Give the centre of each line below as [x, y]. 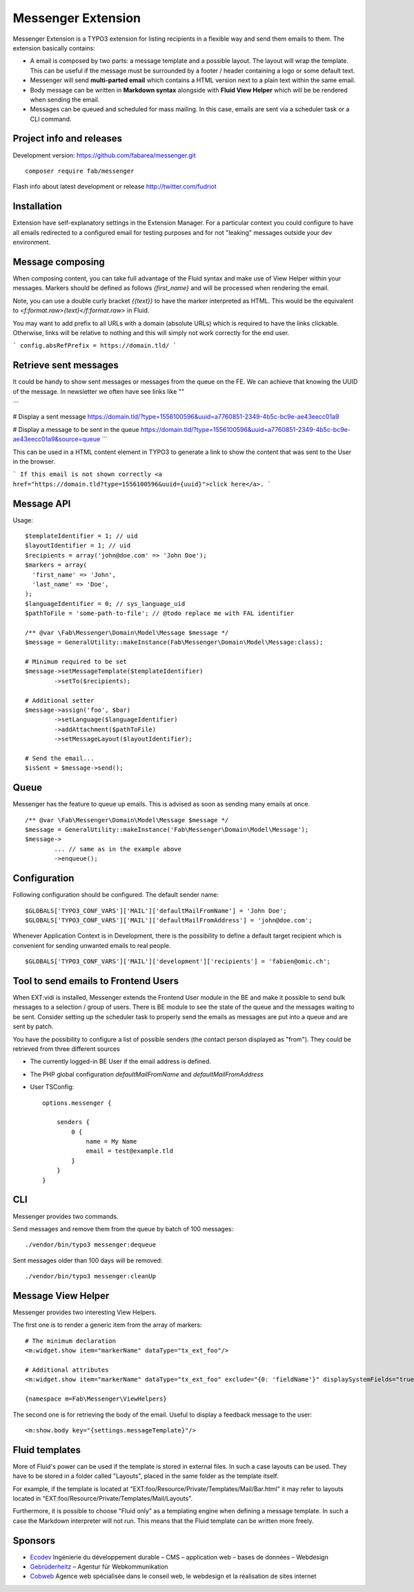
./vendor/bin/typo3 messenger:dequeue [91, 1245]
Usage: [23, 520]
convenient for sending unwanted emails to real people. [92, 945]
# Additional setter [60, 700]
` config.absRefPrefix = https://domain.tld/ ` [95, 346]
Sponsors [34, 1541]
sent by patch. [33, 1027]
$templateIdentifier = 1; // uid [81, 536]
